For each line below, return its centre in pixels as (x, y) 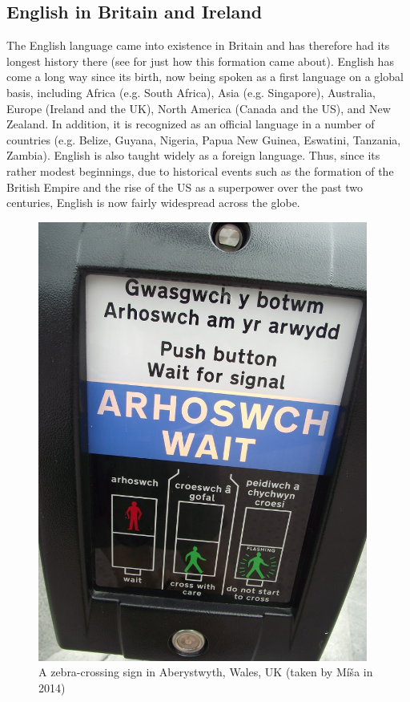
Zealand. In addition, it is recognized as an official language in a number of (191, 124)
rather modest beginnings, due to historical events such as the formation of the (200, 170)
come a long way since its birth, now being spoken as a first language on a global (205, 77)
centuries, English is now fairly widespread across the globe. (153, 203)
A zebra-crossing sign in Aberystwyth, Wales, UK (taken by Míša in (206, 672)
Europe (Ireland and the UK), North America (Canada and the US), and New (199, 108)
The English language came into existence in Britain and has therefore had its (198, 45)
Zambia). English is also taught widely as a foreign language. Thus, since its (193, 155)
